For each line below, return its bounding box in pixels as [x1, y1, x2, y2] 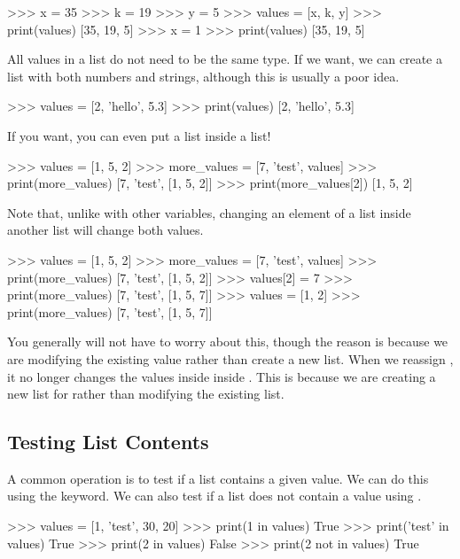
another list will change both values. [7, 221, 204, 239]
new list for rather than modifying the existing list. [7, 384, 285, 403]
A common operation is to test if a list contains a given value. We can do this [7, 469, 429, 487]
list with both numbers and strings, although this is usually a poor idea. [7, 66, 400, 85]
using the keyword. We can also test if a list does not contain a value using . [7, 486, 422, 505]
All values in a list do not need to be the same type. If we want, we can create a [7, 50, 442, 68]
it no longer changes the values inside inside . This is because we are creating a [7, 367, 436, 385]
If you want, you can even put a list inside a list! [7, 126, 271, 144]
